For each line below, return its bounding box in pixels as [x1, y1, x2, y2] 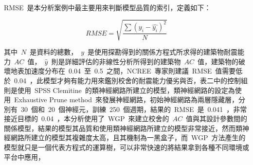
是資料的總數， [30, 47, 78, 57]
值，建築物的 [197, 56, 238, 66]
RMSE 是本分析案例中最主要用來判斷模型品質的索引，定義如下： [4, 2, 211, 12]
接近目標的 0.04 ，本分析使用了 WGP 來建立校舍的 [4, 113, 169, 124]
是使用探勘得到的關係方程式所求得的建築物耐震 [88, 47, 238, 57]
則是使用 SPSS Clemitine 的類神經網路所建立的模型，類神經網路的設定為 [4, 85, 235, 95]
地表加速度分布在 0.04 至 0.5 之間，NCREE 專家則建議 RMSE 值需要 [10, 66, 236, 76]
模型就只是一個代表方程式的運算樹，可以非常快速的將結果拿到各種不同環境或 [4, 142, 249, 152]
